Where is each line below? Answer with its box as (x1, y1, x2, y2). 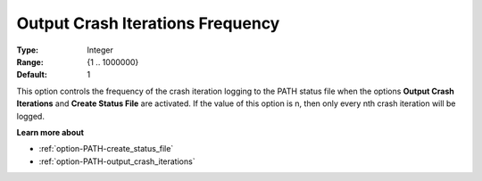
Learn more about (16, 127, 85, 137)
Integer (87, 45, 113, 55)
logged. (16, 111, 45, 121)
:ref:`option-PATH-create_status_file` (38, 144, 174, 154)
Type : (16, 45, 39, 55)
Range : (16, 56, 44, 67)
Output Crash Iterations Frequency (16, 13, 280, 33)
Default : (16, 70, 48, 80)
